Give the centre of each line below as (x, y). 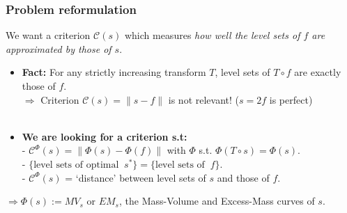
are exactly (318, 72)
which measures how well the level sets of (212, 35)
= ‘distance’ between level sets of (136, 177)
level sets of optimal (76, 165)
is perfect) (291, 99)
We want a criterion (48, 35)
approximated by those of (59, 48)
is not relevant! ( (203, 99)
